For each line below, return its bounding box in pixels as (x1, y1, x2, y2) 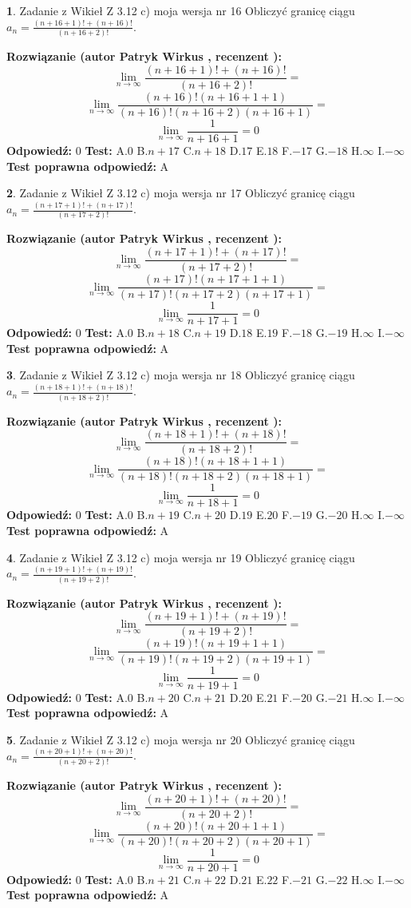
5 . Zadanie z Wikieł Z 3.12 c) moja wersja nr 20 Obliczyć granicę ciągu (6, 731, 355, 747)
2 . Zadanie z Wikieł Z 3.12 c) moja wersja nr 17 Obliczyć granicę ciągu (6, 184, 355, 201)
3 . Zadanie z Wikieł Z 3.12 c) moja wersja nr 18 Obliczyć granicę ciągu (6, 367, 355, 383)
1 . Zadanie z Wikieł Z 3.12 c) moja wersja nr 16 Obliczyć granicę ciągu (6, 2, 355, 18)
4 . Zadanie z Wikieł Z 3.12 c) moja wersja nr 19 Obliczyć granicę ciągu (6, 549, 355, 565)
